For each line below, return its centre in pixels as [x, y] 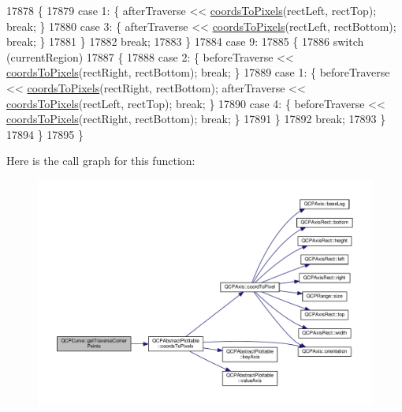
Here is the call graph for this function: [101, 161]
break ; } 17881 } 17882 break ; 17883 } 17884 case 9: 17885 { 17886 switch [185, 41]
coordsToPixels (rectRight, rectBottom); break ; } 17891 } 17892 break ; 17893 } [196, 119]
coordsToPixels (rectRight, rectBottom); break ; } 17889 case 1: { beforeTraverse [198, 72]
